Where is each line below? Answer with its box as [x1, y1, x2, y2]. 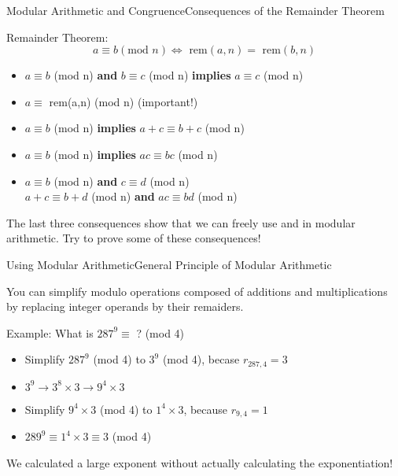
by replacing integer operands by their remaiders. [6, 298, 244, 315]
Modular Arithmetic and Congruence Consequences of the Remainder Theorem [6, 2, 385, 18]
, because [183, 400, 228, 417]
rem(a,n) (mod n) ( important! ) [49, 93, 198, 109]
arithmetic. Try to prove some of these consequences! [6, 230, 261, 246]
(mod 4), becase [162, 351, 240, 367]
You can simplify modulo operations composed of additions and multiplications [6, 282, 388, 299]
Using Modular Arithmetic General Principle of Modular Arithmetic [6, 256, 332, 272]
